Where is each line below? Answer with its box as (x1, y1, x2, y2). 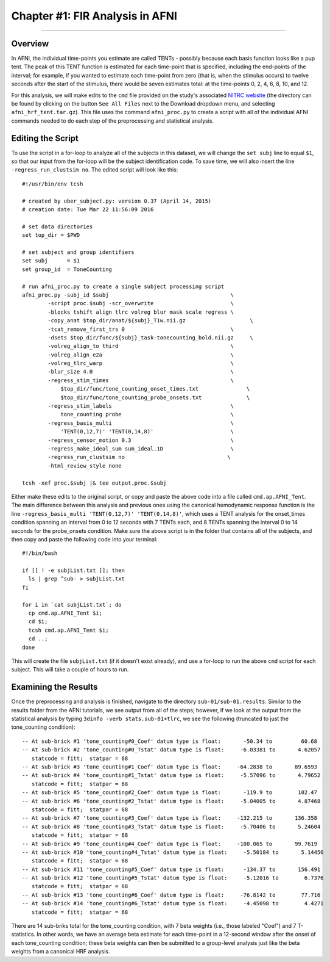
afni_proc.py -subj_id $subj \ (22, 291, 234, 298)
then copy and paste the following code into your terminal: (11, 535, 158, 543)
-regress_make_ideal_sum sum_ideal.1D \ (47, 445, 234, 452)
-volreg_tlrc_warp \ (47, 360, 234, 367)
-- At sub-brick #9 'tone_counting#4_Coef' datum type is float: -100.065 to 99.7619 (22, 840, 318, 847)
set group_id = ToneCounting (22, 266, 113, 273)
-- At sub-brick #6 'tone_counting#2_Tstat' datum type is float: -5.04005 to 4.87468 (22, 797, 321, 805)
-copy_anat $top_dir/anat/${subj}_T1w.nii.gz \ (47, 317, 253, 324)
